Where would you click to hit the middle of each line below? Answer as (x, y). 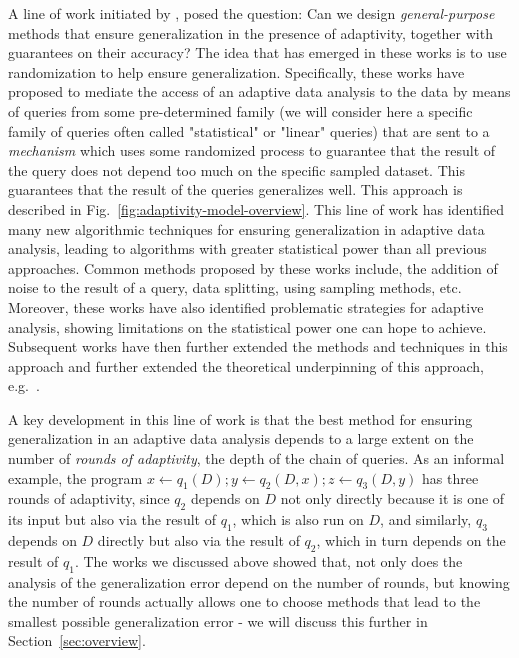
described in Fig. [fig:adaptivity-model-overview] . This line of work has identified (256, 208)
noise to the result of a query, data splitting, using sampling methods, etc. (235, 287)
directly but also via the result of (198, 540)
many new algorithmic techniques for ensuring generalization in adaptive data (246, 228)
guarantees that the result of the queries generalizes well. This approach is (235, 189)
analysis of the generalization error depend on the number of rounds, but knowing (259, 581)
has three (450, 477)
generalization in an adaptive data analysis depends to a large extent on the (241, 438)
